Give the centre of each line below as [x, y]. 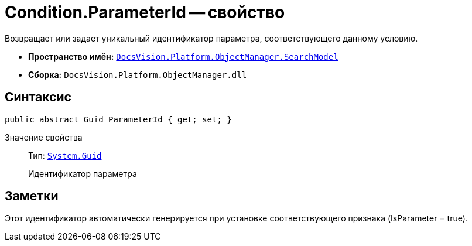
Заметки [32, 196]
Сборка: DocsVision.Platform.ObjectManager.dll [138, 74]
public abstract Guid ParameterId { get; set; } [118, 119]
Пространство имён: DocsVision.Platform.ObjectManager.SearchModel [183, 56]
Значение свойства [44, 137]
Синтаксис [38, 97]
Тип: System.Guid [65, 155]
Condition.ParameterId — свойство [145, 12]
